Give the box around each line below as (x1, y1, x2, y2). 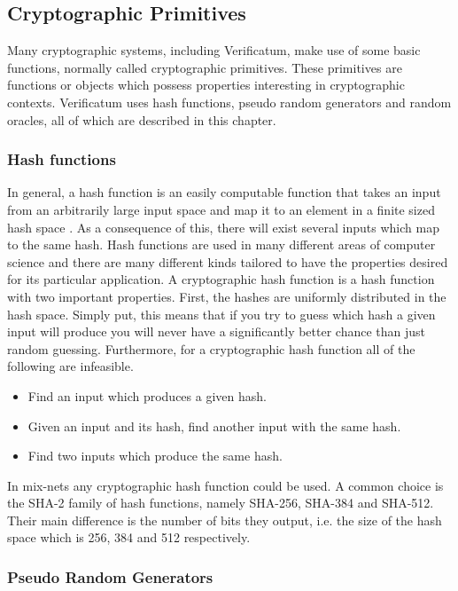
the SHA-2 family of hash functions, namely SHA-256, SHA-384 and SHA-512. (7, 493, 434, 512)
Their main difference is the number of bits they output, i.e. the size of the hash (7, 510, 442, 529)
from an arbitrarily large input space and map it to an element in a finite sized (7, 200, 435, 218)
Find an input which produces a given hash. (27, 386, 267, 405)
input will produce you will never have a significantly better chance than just (7, 322, 426, 341)
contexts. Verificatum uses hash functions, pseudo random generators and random (7, 92, 452, 111)
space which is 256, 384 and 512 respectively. (7, 528, 251, 547)
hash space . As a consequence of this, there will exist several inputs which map (7, 217, 439, 236)
